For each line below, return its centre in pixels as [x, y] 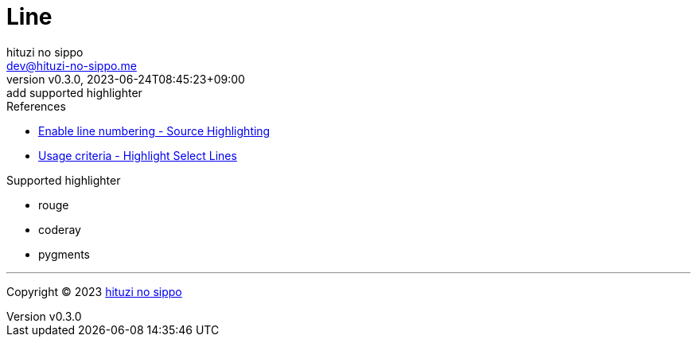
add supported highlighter [74, 92]
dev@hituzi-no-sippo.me [72, 65]
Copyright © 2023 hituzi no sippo [94, 291]
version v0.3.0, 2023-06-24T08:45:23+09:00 [126, 79]
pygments [64, 254]
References [36, 106]
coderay [60, 229]
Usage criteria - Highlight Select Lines [138, 155]
